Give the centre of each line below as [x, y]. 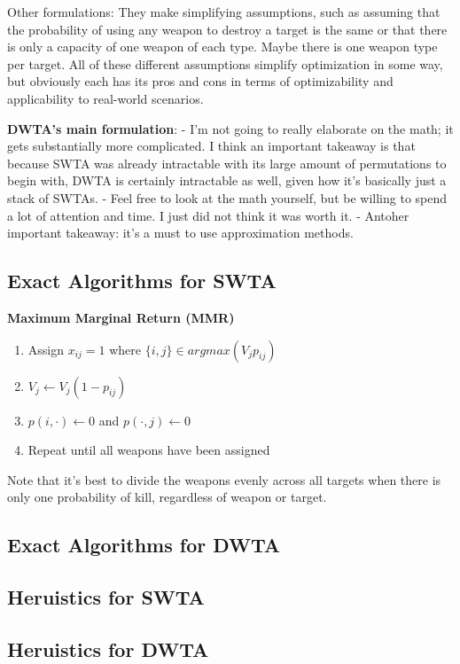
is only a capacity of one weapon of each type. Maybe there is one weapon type [222, 47]
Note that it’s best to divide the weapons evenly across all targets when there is [224, 479]
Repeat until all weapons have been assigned [149, 450]
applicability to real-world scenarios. [105, 98]
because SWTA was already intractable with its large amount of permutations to [227, 163]
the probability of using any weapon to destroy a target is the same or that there [227, 29]
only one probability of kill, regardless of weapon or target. [167, 497]
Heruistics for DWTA [108, 648]
